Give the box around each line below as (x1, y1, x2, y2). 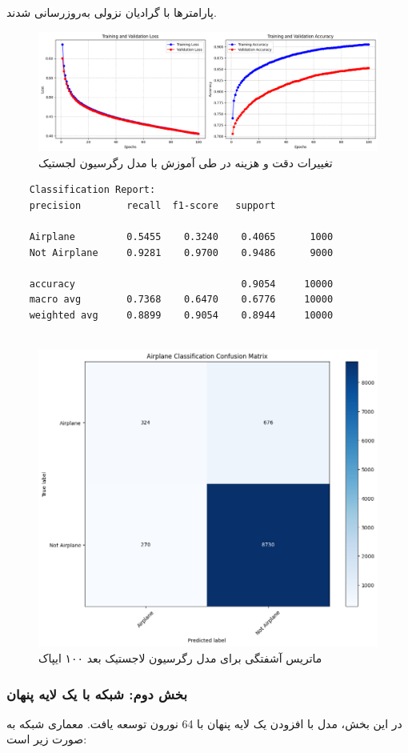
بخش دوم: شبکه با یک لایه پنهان (6, 683, 187, 703)
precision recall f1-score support (29, 199, 276, 211)
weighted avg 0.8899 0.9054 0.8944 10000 (29, 310, 334, 321)
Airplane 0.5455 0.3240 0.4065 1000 (29, 231, 334, 243)
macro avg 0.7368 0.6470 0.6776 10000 (29, 294, 334, 306)
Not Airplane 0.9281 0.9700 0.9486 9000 (29, 246, 334, 258)
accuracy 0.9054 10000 (29, 278, 334, 290)
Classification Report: (29, 184, 156, 196)
